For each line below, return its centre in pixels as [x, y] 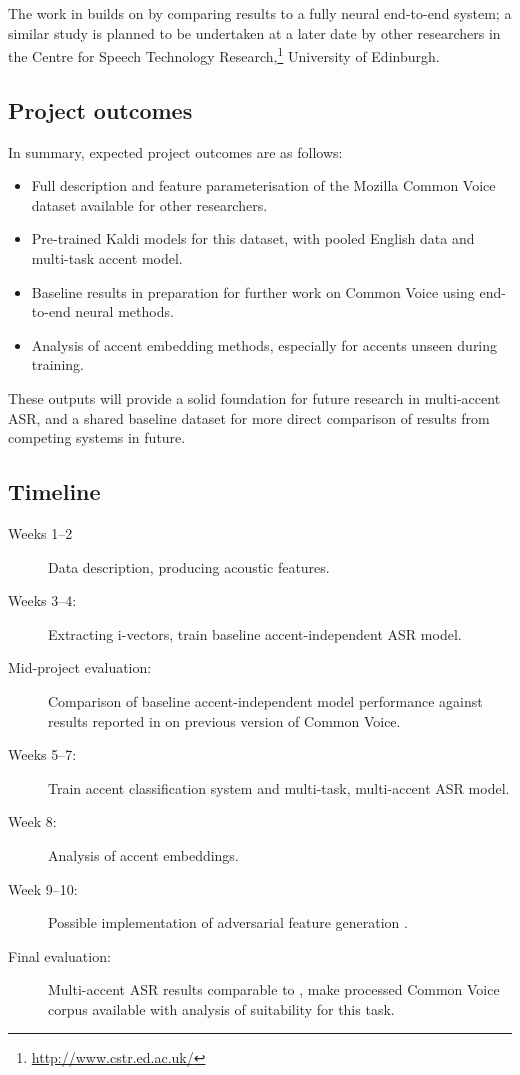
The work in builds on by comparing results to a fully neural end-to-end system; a [260, 13]
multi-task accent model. [107, 258]
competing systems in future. [97, 437]
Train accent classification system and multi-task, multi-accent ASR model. [279, 787]
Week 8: [32, 821]
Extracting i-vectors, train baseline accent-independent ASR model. [255, 633]
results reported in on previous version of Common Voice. [224, 720]
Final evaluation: [59, 955]
